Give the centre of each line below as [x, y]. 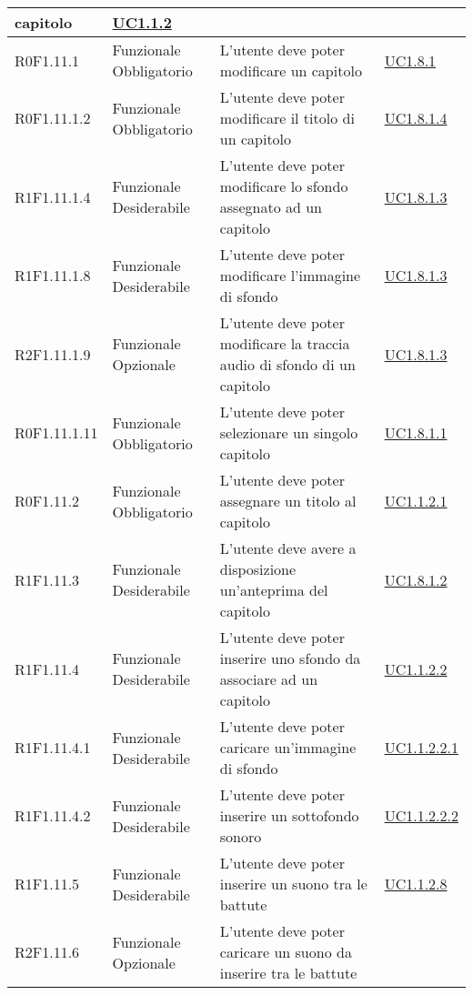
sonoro [241, 836]
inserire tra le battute [288, 973]
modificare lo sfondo [284, 186]
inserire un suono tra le [293, 884]
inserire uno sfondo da [290, 658]
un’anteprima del [274, 590]
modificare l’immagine [290, 275]
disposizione [258, 569]
